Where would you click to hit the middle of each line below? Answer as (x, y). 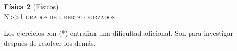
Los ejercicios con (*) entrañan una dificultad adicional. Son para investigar (119, 33)
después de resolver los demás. (50, 42)
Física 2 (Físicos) (31, 6)
